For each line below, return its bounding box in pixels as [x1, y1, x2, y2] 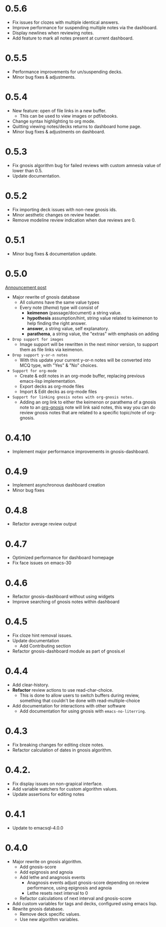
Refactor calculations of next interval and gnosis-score [19, 895, 132, 901]
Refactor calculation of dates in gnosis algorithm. [12, 747, 113, 753]
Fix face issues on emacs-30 [12, 560, 72, 566]
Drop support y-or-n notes [12, 353, 68, 357]
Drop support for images [12, 337, 64, 342]
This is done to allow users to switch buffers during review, [19, 693, 140, 699]
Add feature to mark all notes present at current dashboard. [12, 35, 134, 41]
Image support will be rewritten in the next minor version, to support [19, 341, 159, 347]
